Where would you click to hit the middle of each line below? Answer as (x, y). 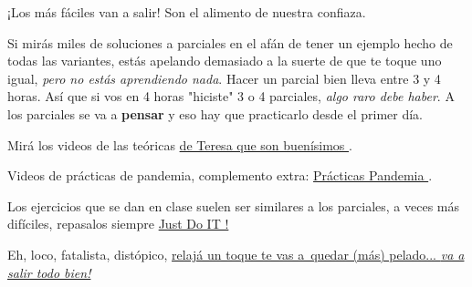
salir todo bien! (49, 272)
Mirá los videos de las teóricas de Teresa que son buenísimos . (180, 144)
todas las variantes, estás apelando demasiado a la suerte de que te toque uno (225, 61)
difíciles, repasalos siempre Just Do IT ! (118, 224)
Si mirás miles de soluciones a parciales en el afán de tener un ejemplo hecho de (230, 42)
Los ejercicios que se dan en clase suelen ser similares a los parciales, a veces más (234, 205)
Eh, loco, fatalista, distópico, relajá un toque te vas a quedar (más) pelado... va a (236, 254)
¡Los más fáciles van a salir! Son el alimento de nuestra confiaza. (187, 12)
